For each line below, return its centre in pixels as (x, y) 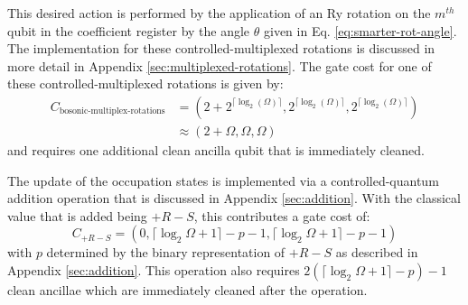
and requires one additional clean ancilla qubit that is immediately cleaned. (216, 150)
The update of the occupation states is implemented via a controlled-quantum (223, 180)
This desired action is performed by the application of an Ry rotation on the (219, 13)
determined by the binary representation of (166, 252)
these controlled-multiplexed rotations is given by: (145, 83)
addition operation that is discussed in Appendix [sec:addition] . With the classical (234, 198)
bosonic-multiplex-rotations (112, 111)
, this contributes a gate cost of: (282, 215)
